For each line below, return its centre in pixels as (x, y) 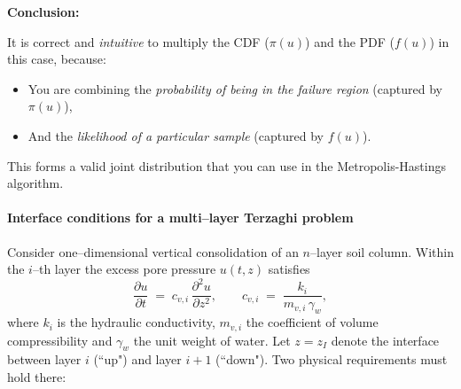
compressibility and (60, 340)
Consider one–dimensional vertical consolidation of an (153, 251)
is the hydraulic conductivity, (136, 322)
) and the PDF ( (350, 41)
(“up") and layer (137, 359)
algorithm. (35, 183)
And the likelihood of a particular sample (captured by (176, 135)
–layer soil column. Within (382, 251)
